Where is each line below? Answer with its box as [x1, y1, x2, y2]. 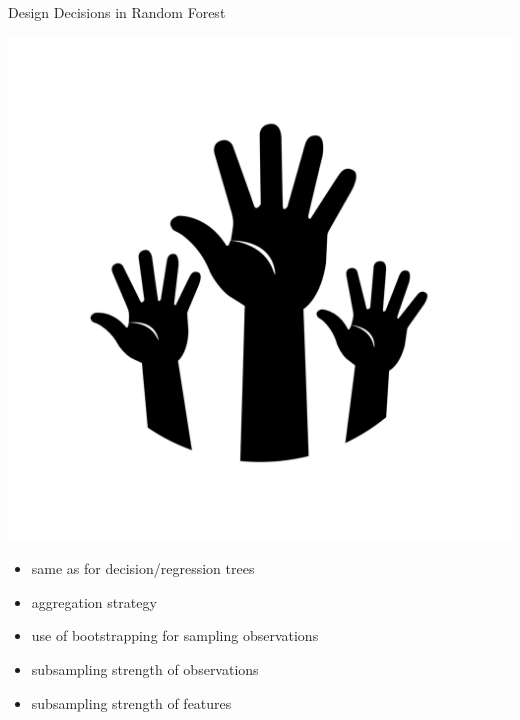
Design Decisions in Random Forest [8, 2, 226, 22]
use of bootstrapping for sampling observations [31, 625, 319, 646]
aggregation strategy [31, 591, 157, 612]
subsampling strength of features [31, 692, 232, 713]
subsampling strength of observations [31, 658, 259, 679]
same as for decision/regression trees [31, 558, 255, 579]
